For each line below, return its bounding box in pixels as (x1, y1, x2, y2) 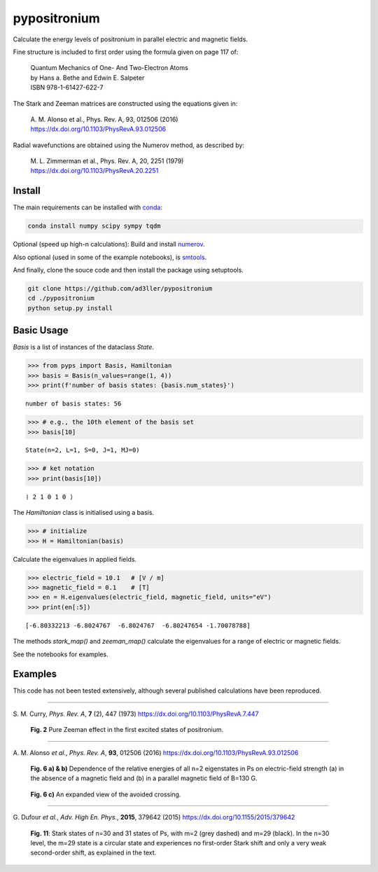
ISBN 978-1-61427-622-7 (30, 83, 104, 92)
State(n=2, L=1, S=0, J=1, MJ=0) (25, 446, 140, 455)
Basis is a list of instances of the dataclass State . (13, 343, 154, 352)
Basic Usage (13, 324, 69, 336)
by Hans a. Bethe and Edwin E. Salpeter (30, 74, 145, 82)
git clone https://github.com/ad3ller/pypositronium (27, 284, 213, 293)
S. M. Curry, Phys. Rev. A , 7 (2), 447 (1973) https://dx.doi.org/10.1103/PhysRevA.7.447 (13, 710, 259, 718)
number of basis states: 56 (25, 400, 122, 408)
